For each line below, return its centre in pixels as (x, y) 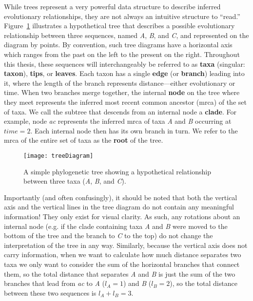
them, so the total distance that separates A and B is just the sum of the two (120, 273)
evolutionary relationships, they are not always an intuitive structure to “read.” (122, 16)
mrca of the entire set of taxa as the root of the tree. (84, 140)
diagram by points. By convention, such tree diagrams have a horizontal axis (118, 45)
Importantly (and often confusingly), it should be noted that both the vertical (121, 197)
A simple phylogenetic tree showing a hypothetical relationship (117, 171)
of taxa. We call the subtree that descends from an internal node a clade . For (120, 111)
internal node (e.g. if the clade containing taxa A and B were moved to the (116, 226)
